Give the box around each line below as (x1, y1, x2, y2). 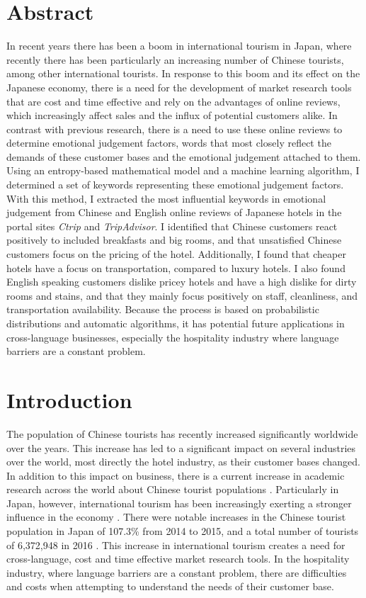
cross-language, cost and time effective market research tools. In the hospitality (6, 551, 350, 566)
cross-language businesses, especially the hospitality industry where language (6, 329, 339, 344)
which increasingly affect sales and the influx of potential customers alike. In (6, 108, 338, 123)
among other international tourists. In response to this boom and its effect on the (6, 66, 360, 81)
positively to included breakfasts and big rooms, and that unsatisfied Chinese (6, 232, 342, 247)
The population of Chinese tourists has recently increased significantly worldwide (6, 426, 358, 441)
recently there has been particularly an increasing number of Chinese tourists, (6, 52, 344, 67)
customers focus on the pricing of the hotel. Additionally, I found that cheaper (6, 247, 346, 261)
